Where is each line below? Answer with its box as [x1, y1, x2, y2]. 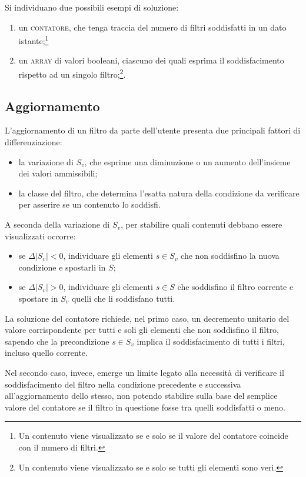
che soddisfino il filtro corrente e [177, 281, 294, 293]
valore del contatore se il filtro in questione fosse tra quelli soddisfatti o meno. [5, 401, 285, 413]
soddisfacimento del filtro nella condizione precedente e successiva [5, 378, 241, 390]
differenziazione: [5, 136, 62, 148]
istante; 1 [18, 33, 49, 46]
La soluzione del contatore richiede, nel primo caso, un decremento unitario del [5, 312, 290, 324]
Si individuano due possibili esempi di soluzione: [5, 1, 179, 13]
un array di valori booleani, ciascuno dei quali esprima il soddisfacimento [18, 54, 284, 66]
